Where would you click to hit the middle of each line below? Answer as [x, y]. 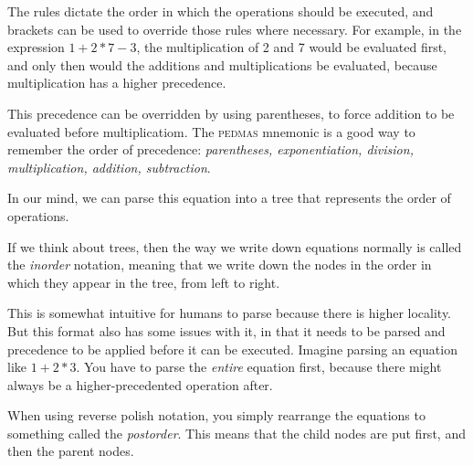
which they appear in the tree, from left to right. [144, 282]
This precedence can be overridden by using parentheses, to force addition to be [231, 113]
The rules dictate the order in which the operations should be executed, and [221, 11]
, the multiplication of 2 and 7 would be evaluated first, [292, 47]
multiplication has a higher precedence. [117, 83]
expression [36, 47]
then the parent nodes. [71, 451]
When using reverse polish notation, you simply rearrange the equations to [216, 415]
